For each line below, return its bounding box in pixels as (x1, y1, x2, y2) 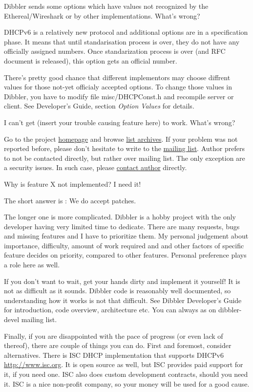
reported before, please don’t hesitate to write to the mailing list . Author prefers (4, 143, 245, 153)
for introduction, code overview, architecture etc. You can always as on (4, 305, 216, 315)
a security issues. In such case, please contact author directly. (4, 162, 187, 173)
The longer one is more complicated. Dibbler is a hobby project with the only (4, 212, 236, 222)
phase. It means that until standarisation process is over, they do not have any (4, 36, 240, 46)
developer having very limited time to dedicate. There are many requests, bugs (4, 221, 240, 231)
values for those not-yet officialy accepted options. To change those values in (4, 82, 232, 92)
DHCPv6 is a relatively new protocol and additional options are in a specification (4, 27, 248, 37)
